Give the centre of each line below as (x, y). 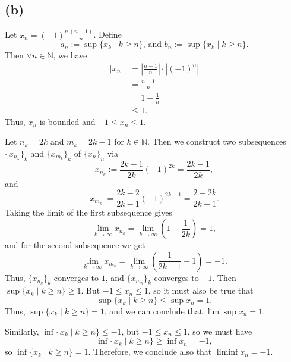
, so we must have (220, 331)
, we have (70, 55)
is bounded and (67, 121)
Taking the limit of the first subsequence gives (88, 212)
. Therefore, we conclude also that (150, 352)
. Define (107, 34)
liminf (227, 353)
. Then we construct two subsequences (217, 141)
